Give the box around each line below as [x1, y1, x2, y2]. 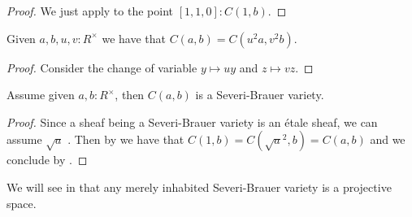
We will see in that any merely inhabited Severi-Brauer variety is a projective [7, 178, 392, 195]
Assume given [7, 86, 75, 103]
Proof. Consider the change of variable [7, 59, 197, 76]
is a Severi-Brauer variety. [195, 86, 324, 103]
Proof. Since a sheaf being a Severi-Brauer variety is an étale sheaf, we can [7, 113, 378, 130]
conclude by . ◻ [7, 151, 88, 168]
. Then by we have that [67, 131, 184, 148]
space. [7, 194, 37, 211]
